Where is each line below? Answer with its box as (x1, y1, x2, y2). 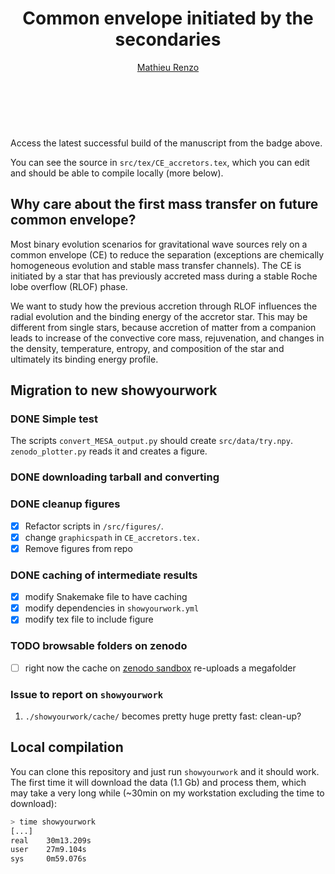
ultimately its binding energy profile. (10, 353, 159, 365)
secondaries (114, 28, 222, 51)
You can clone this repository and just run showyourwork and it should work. (10, 765, 320, 777)
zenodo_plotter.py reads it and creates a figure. (10, 445, 208, 457)
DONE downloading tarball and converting (10, 470, 220, 484)
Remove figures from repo (24, 542, 133, 554)
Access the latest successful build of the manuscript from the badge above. (10, 137, 323, 149)
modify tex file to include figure (24, 613, 154, 626)
